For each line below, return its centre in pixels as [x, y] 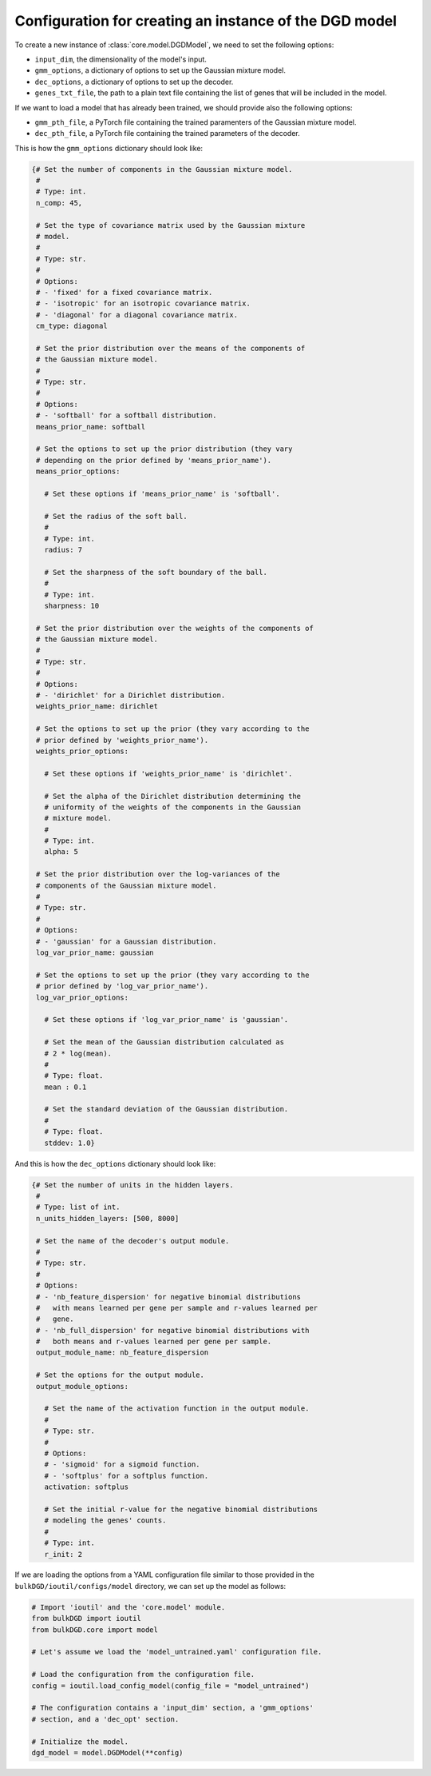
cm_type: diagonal [72, 326]
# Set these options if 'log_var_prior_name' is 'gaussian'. [166, 1020]
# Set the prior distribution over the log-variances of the [158, 874]
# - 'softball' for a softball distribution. [127, 415]
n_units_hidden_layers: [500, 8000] [108, 1218]
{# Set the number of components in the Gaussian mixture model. [162, 169]
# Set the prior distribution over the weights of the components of [175, 628]
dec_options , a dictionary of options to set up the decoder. [134, 82]
